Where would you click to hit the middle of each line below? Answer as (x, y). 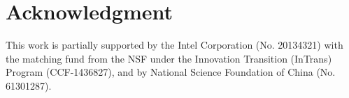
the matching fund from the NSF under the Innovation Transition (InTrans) (169, 58)
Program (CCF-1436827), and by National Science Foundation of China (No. (171, 72)
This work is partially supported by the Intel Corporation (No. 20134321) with (174, 45)
